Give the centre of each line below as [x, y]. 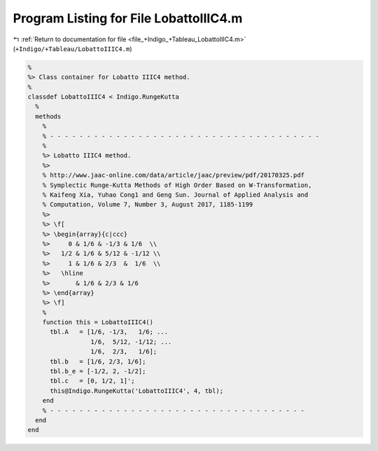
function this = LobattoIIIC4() [98, 322]
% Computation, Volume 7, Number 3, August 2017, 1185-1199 [148, 204]
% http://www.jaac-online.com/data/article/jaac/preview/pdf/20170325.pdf [173, 175]
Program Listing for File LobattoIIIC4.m [128, 18]
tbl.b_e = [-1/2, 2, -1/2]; [98, 372]
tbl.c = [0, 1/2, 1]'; [93, 381]
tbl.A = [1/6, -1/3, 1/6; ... [109, 332]
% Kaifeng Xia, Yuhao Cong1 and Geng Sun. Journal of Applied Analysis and [175, 195]
